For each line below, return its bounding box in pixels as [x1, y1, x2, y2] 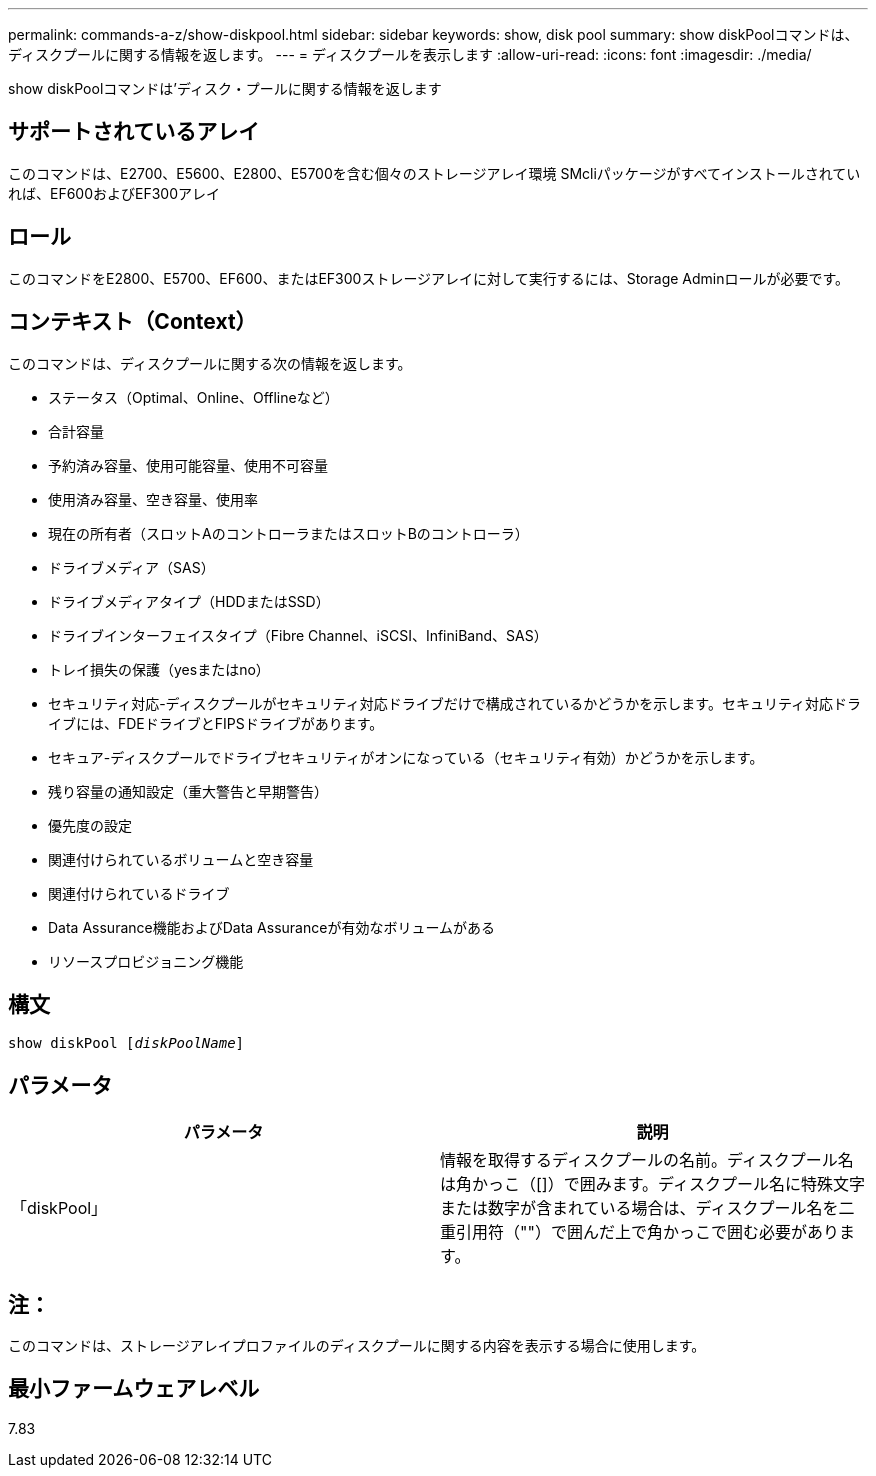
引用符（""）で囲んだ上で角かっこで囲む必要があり [456, 1222, 839, 1243]
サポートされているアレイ [8, 119, 260, 145]
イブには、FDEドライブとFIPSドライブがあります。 [48, 714, 384, 732]
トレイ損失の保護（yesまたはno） [48, 660, 270, 678]
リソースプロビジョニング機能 [48, 952, 244, 970]
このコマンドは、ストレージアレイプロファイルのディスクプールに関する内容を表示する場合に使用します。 [8, 1337, 706, 1355]
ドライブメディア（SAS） [48, 558, 215, 576]
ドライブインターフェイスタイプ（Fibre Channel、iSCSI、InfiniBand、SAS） [48, 626, 548, 644]
